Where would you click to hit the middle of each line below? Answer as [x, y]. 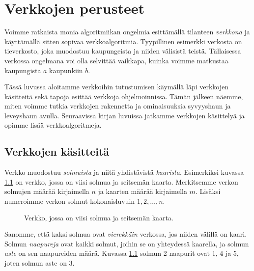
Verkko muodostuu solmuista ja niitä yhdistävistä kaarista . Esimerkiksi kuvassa [124, 172]
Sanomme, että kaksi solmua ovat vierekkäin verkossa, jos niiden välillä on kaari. [126, 234]
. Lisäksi [208, 191]
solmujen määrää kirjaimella [47, 191]
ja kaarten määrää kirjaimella [142, 191]
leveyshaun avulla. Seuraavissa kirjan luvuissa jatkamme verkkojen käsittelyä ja [125, 115]
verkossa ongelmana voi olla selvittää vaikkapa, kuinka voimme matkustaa [116, 60]
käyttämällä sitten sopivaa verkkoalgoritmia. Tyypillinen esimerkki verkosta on [123, 41]
